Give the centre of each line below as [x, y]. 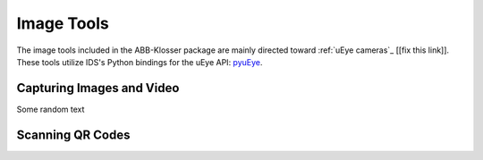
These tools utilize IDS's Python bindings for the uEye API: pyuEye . [140, 62]
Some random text [51, 109]
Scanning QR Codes [73, 135]
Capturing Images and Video [98, 88]
